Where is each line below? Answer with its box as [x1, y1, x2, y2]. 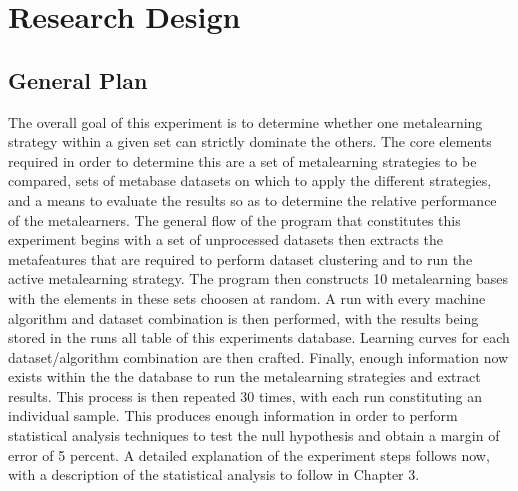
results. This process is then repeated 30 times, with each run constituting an [8, 385, 483, 406]
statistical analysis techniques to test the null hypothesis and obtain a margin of [8, 425, 500, 446]
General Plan [8, 64, 148, 95]
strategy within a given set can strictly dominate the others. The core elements [8, 131, 492, 152]
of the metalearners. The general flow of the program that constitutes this [8, 209, 461, 230]
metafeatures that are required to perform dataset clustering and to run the [8, 248, 473, 269]
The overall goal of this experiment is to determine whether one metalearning [8, 111, 483, 132]
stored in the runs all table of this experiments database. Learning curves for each [8, 327, 510, 348]
